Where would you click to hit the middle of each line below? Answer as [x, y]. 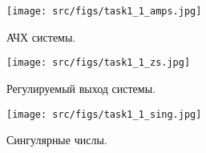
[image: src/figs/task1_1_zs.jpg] [99, 63]
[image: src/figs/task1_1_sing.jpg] [104, 114]
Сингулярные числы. [57, 140]
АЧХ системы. [41, 36]
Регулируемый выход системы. [81, 88]
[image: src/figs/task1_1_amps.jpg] [104, 11]
